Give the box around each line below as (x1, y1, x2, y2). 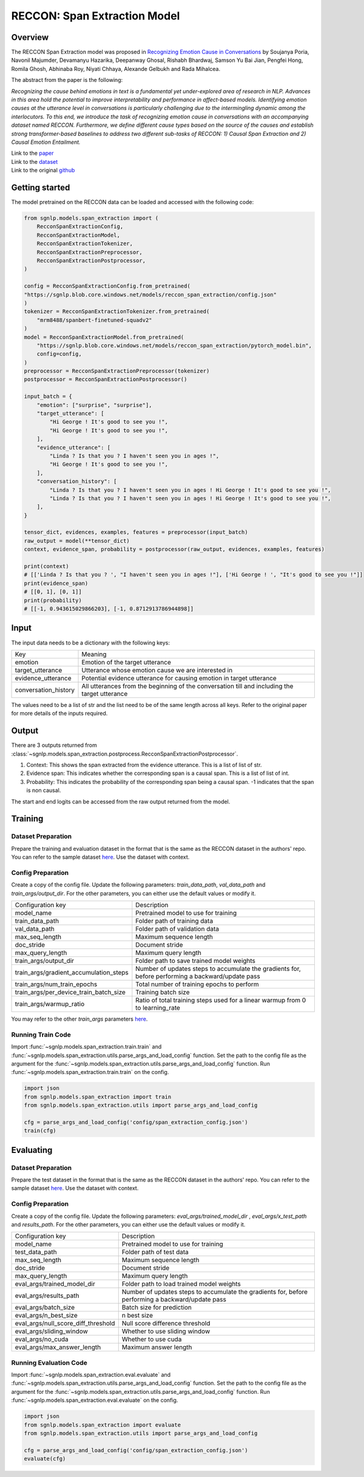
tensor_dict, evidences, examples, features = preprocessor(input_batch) (24, 529, 248, 536)
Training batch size (135, 988, 190, 996)
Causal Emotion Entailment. (11, 138, 81, 146)
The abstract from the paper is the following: (11, 76, 123, 84)
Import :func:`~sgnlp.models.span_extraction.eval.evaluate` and (11, 1371, 171, 1379)
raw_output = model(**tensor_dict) (24, 537, 130, 544)
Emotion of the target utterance (81, 658, 171, 666)
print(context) (24, 563, 69, 570)
